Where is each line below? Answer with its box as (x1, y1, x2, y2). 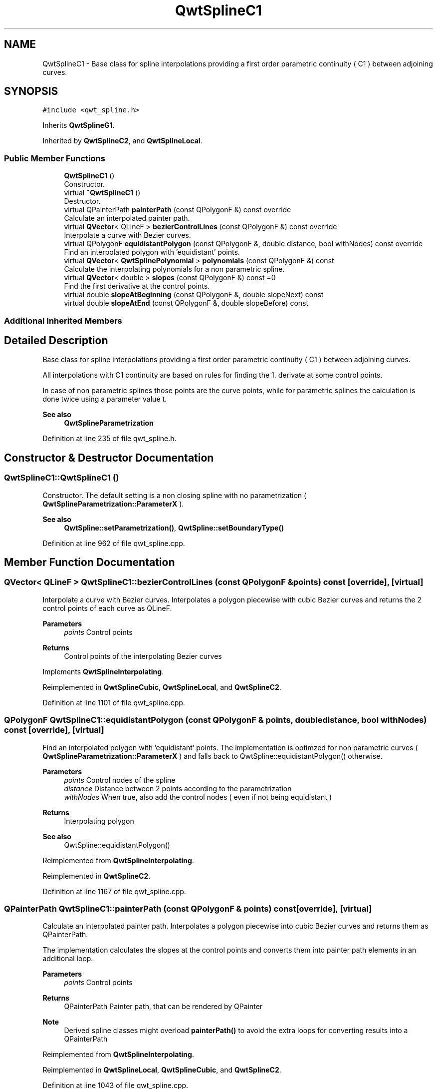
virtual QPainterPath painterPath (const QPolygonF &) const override (64, 205, 291, 214)
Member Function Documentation (4, 556, 175, 569)
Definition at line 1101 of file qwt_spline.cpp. (42, 698, 185, 707)
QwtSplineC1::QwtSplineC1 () (4, 473, 119, 483)
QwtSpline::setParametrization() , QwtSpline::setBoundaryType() (64, 523, 284, 532)
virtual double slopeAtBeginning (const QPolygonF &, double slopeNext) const (64, 290, 324, 299)
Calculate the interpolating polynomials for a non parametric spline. (64, 265, 285, 274)
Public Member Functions (4, 153, 105, 163)
